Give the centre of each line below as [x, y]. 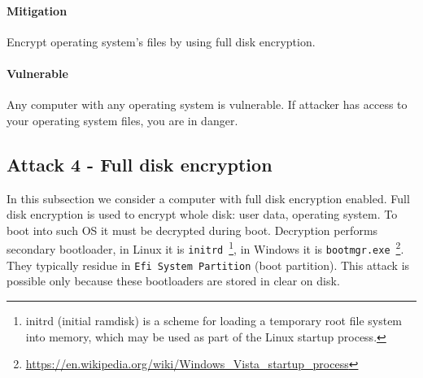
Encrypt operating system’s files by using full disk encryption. [161, 41]
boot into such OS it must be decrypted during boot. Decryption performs [192, 230]
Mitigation [37, 10]
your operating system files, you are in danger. [122, 120]
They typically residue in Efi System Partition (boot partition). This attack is [208, 265]
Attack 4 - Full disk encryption [140, 164]
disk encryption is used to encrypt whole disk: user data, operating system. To [202, 214]
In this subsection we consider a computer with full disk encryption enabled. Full [208, 198]
